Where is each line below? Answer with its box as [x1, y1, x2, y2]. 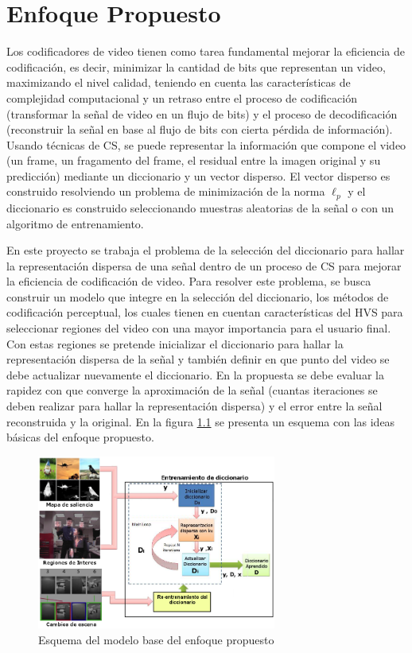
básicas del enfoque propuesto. [6, 429, 154, 445]
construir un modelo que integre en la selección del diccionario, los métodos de [6, 288, 389, 305]
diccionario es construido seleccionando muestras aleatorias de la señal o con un [6, 199, 395, 216]
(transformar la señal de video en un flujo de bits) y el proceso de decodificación [6, 105, 398, 122]
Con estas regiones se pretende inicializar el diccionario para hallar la [6, 335, 344, 352]
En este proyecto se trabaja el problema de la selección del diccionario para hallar [6, 242, 405, 258]
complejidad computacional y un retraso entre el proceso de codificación [6, 89, 357, 106]
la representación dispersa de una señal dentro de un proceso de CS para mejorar [6, 257, 402, 274]
